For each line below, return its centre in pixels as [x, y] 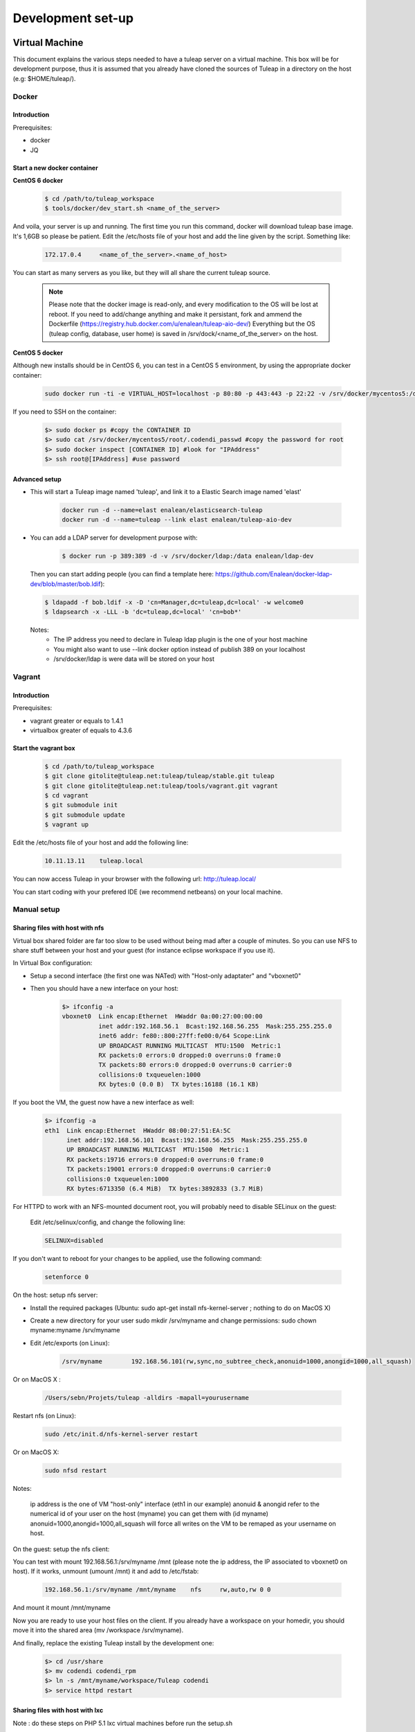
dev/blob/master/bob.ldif [65, 584]
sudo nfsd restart [76, 1470]
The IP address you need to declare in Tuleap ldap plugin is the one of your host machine [181, 639]
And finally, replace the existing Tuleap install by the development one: [113, 1643]
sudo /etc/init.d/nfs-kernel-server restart [121, 1434]
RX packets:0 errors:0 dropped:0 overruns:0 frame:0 [190, 1055]
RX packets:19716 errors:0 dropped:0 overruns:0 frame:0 [165, 1159]
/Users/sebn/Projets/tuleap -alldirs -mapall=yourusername [147, 1397]
